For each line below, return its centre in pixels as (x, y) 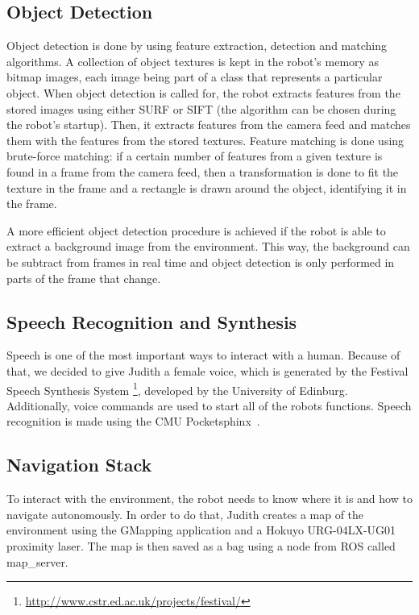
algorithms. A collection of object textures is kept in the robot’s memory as (193, 61)
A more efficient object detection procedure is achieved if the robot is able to (196, 230)
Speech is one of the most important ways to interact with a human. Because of (203, 355)
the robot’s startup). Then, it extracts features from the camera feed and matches (209, 125)
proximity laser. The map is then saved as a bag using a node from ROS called (201, 545)
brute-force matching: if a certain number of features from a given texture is (195, 156)
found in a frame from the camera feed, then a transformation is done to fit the (203, 171)
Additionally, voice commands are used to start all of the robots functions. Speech (209, 405)
